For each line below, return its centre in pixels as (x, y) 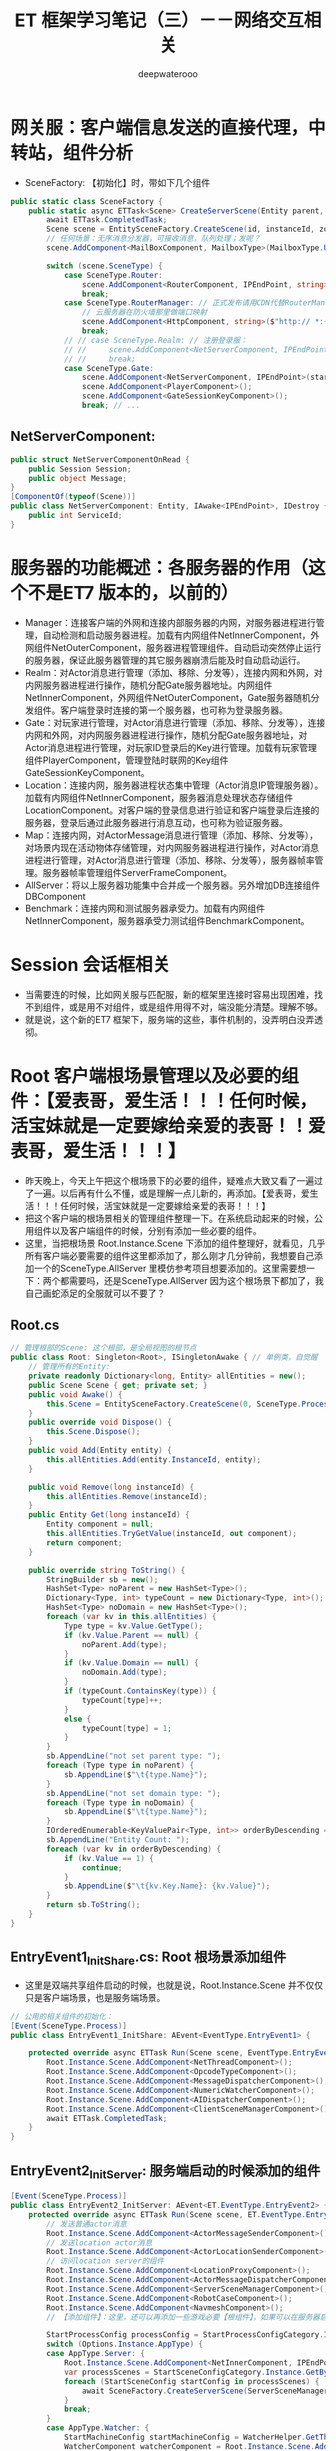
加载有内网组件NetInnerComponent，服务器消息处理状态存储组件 (158, 797)
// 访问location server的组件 (105, 2261)
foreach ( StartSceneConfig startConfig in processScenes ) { (191, 2381)
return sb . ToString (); (93, 1905)
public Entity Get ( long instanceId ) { (109, 1515)
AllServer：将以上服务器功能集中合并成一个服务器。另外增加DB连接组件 (172, 885)
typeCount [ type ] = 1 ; (126, 1728)
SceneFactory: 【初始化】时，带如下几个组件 (117, 182)
